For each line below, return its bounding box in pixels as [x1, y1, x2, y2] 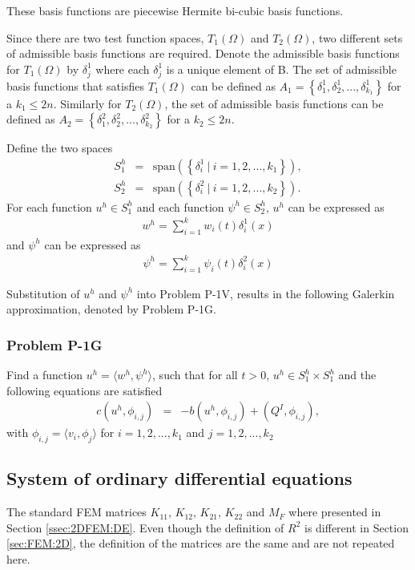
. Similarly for [53, 95, 122, 111]
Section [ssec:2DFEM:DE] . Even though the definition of [6, 519, 284, 536]
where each [95, 60, 150, 77]
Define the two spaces [6, 139, 113, 156]
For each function [6, 198, 92, 215]
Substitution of [6, 285, 80, 301]
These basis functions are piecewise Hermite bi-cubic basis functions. [6, 2, 344, 18]
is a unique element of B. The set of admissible [166, 60, 397, 77]
